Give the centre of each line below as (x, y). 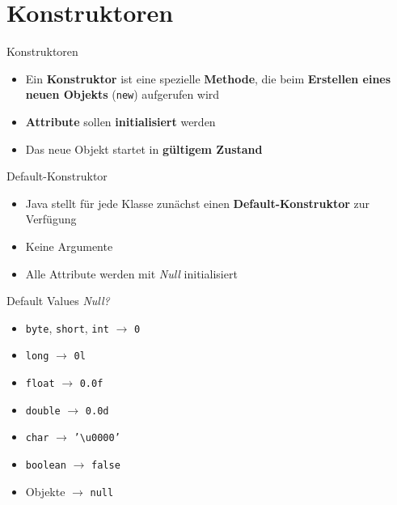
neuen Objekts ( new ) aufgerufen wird (122, 94)
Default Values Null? (58, 301)
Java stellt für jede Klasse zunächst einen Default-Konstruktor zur (198, 203)
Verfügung (51, 219)
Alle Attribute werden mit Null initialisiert (131, 273)
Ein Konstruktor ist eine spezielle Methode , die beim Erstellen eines (208, 78)
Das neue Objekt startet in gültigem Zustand (144, 149)
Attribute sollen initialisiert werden (120, 121)
